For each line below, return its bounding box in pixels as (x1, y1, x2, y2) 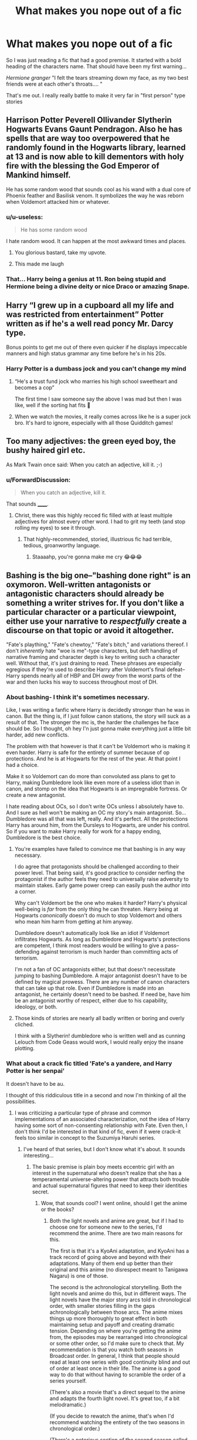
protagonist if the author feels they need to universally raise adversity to (14, 876, 189, 883)
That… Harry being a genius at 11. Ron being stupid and (6, 275, 166, 283)
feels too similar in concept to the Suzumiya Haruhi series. (14, 1134, 155, 1141)
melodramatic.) (49, 1401, 87, 1408)
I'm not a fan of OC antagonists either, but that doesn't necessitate (14, 966, 176, 973)
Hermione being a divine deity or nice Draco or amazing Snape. (6, 282, 189, 290)
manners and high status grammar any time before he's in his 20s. (6, 349, 167, 356)
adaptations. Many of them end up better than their (49, 1260, 173, 1267)
